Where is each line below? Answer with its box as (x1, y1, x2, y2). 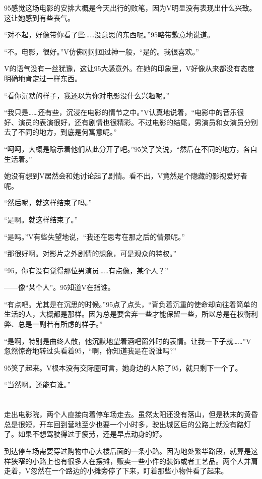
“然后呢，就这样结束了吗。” (4, 197, 92, 208)
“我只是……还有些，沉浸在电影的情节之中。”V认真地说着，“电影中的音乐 (4, 107, 237, 117)
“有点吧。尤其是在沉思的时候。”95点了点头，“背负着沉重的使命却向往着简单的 (4, 298, 257, 309)
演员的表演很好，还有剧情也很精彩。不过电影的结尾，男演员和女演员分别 (18, 116, 258, 127)
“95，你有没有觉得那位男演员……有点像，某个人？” (4, 265, 168, 275)
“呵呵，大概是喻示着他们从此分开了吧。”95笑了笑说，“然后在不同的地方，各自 (4, 143, 257, 154)
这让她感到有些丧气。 (4, 12, 75, 23)
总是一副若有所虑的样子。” (18, 319, 103, 329)
